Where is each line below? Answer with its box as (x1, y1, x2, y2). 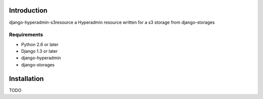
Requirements (9, 32, 43, 38)
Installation (9, 74, 44, 82)
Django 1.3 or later (21, 49, 58, 54)
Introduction (9, 6, 48, 15)
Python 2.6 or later (21, 41, 59, 47)
